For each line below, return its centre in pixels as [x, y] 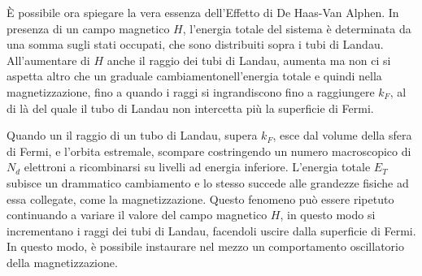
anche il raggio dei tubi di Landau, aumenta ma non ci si [249, 60]
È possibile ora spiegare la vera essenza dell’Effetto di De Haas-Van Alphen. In [203, 12]
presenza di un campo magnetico [88, 28]
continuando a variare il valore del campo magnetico [137, 215]
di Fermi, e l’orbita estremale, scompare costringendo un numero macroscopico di [209, 151]
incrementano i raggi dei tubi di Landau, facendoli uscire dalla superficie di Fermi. [211, 230]
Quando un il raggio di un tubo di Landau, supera [132, 135]
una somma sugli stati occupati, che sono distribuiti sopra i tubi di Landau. [195, 44]
